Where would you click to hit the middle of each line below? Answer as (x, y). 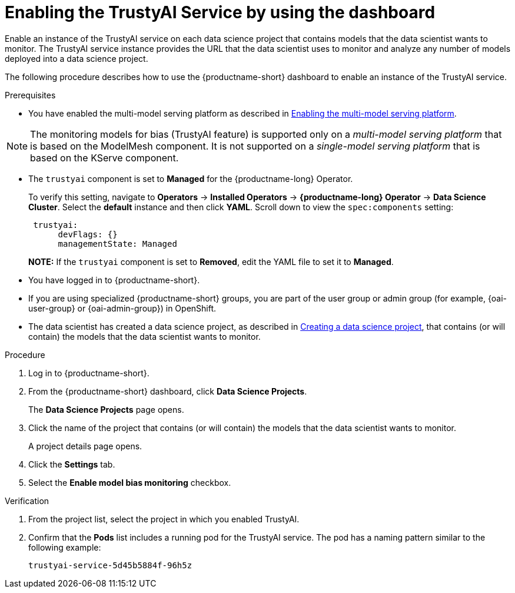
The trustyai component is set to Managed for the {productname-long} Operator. (191, 178)
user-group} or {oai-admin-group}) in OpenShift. (122, 308)
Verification (27, 501)
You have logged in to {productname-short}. (114, 280)
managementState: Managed (117, 244)
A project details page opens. (85, 446)
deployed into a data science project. (77, 58)
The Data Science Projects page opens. (106, 409)
